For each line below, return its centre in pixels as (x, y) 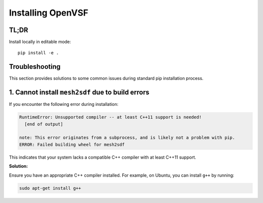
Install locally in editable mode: (40, 42)
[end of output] (44, 124)
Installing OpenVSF (49, 13)
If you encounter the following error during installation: (64, 104)
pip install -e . (38, 53)
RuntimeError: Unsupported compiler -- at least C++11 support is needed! (111, 117)
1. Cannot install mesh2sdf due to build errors (79, 92)
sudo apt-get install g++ (50, 188)
